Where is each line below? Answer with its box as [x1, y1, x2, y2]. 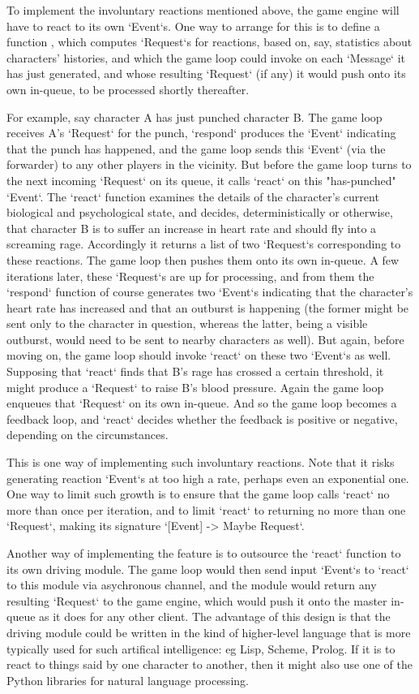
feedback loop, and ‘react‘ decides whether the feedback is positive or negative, [6, 410, 398, 427]
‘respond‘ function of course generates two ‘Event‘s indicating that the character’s [6, 283, 413, 300]
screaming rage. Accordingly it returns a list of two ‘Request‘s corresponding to [6, 235, 401, 252]
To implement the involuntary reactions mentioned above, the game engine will [6, 2, 400, 18]
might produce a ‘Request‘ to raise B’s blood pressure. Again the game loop [6, 378, 384, 395]
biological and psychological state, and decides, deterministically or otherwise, [6, 204, 393, 221]
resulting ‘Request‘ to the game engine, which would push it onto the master [6, 592, 387, 609]
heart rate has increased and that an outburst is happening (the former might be [6, 299, 409, 316]
